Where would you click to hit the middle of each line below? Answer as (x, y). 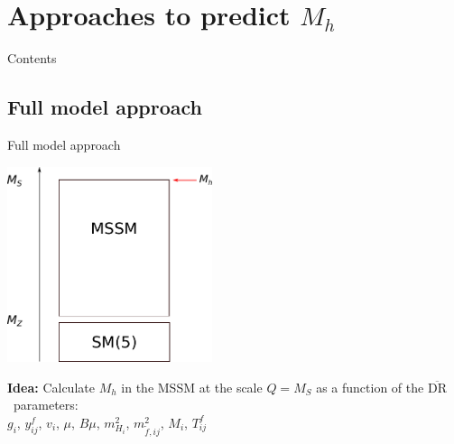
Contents (32, 58)
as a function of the (370, 387)
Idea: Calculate (51, 387)
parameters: (46, 405)
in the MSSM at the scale (192, 387)
